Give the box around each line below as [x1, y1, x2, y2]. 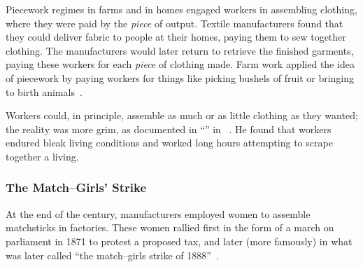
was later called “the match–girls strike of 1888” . [6, 247, 219, 262]
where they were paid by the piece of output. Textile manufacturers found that [6, 15, 343, 30]
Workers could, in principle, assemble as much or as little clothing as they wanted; [6, 108, 358, 123]
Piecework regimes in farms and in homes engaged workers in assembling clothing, [6, 2, 357, 16]
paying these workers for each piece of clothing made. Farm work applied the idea [6, 57, 355, 71]
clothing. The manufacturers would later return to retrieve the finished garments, [6, 43, 354, 57]
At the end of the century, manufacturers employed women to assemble [6, 206, 311, 221]
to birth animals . [6, 84, 83, 99]
